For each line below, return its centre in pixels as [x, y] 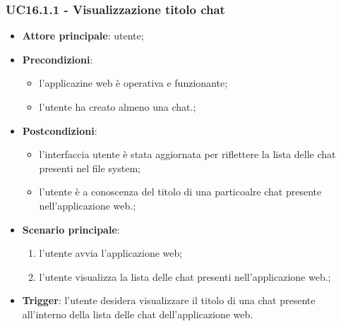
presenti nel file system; [90, 168]
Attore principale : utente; [83, 36]
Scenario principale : [71, 229]
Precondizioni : [58, 59]
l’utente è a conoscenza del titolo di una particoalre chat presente [180, 192]
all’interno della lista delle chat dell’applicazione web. [138, 314]
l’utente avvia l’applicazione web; [111, 253]
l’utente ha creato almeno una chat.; [118, 107]
